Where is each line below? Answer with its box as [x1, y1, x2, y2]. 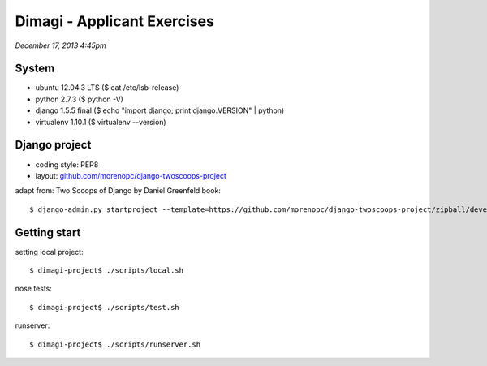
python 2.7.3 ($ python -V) [35, 94, 123, 104]
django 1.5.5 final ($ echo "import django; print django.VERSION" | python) [35, 105, 285, 115]
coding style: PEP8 [35, 159, 99, 170]
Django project [15, 138, 92, 152]
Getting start [15, 226, 81, 239]
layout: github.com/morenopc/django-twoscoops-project [35, 170, 227, 180]
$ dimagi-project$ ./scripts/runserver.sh [29, 339, 201, 349]
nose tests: [15, 284, 53, 294]
